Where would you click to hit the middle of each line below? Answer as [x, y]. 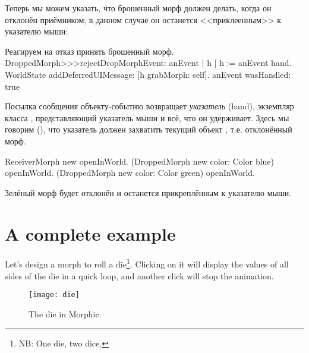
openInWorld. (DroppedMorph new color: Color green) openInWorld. [130, 173]
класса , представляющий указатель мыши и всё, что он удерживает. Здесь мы [147, 117]
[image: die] [54, 295]
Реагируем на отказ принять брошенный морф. [89, 51]
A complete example [90, 233]
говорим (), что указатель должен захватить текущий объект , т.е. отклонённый [149, 129]
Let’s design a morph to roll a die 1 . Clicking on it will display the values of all [147, 263]
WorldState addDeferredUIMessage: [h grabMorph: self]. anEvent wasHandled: [148, 74]
